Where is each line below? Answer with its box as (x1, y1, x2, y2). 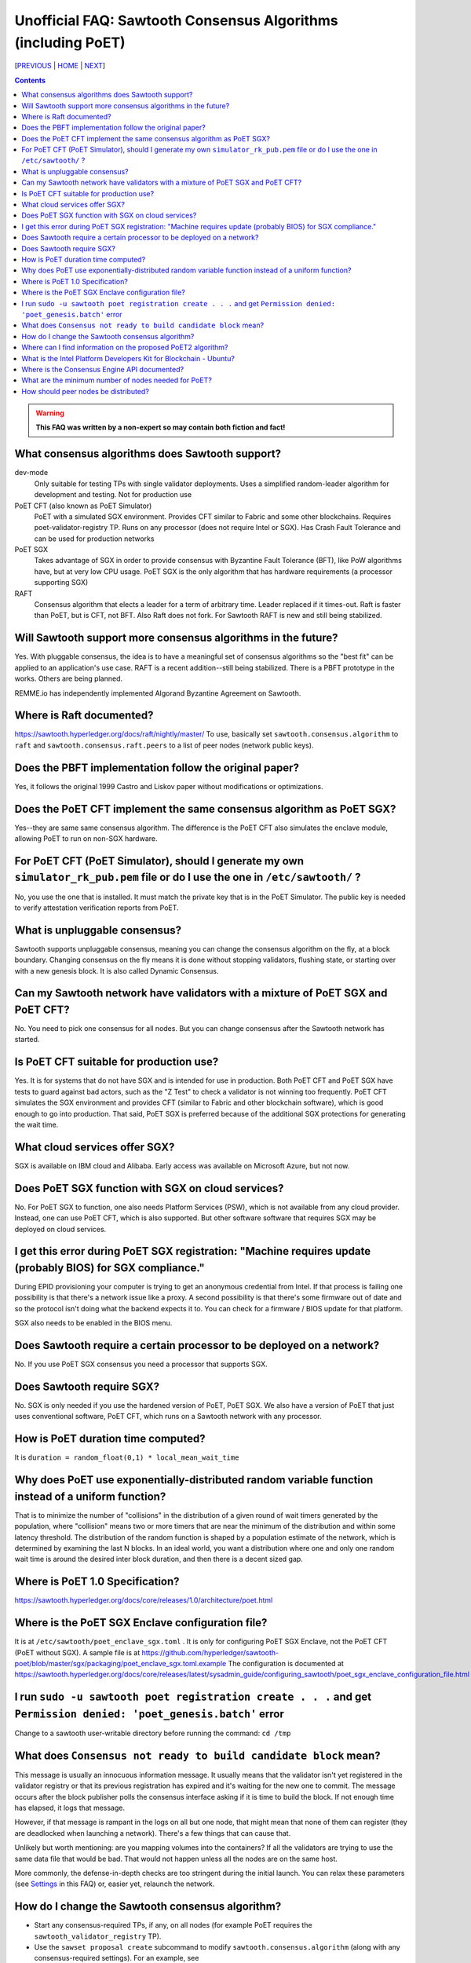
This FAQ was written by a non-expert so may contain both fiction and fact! (35, 422, 286, 432)
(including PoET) (14, 34, 126, 51)
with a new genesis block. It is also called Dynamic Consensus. (14, 966, 219, 975)
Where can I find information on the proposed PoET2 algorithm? (21, 342, 228, 353)
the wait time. (14, 1120, 59, 1129)
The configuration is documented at (228, 1658, 345, 1668)
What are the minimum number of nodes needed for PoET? (21, 375, 212, 385)
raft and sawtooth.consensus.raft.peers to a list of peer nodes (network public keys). (14, 740, 314, 750)
